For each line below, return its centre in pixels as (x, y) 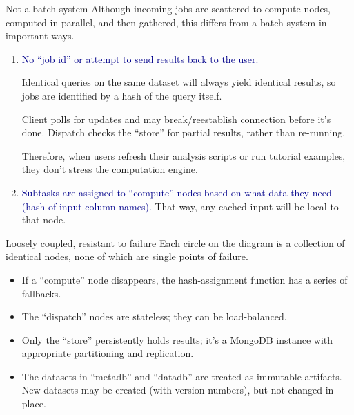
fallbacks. (41, 293)
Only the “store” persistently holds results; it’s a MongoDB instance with (177, 339)
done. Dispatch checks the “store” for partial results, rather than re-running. (184, 132)
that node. (44, 220)
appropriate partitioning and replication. (108, 353)
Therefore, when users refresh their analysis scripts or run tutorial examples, (184, 155)
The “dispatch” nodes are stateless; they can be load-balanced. (154, 316)
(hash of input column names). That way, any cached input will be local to (180, 206)
